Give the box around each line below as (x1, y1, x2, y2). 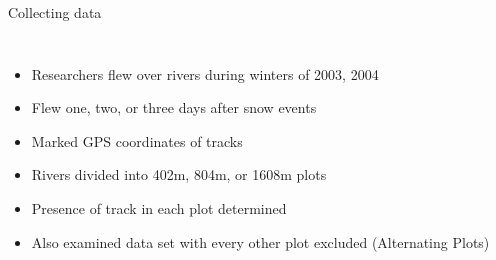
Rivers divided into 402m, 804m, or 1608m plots (31, 164, 327, 185)
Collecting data (8, 2, 102, 22)
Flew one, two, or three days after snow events (31, 97, 317, 118)
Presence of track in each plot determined (31, 197, 287, 218)
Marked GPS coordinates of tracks (31, 130, 243, 151)
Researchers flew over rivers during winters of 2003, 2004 (31, 63, 379, 84)
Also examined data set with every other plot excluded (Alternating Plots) (31, 231, 490, 252)
